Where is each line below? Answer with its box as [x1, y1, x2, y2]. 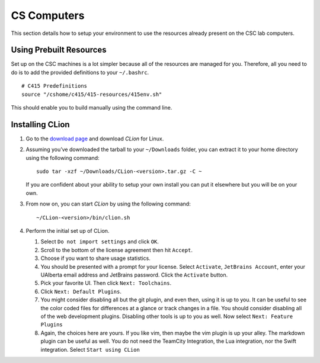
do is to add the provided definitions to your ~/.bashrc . [11, 69, 149, 76]
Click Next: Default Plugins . [40, 288, 121, 295]
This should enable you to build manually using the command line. [11, 104, 172, 111]
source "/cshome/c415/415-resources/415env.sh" [21, 91, 162, 98]
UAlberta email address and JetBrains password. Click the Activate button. [40, 271, 228, 278]
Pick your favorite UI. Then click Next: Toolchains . [40, 280, 172, 287]
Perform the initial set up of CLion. [25, 227, 110, 234]
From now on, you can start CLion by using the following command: [25, 200, 191, 207]
